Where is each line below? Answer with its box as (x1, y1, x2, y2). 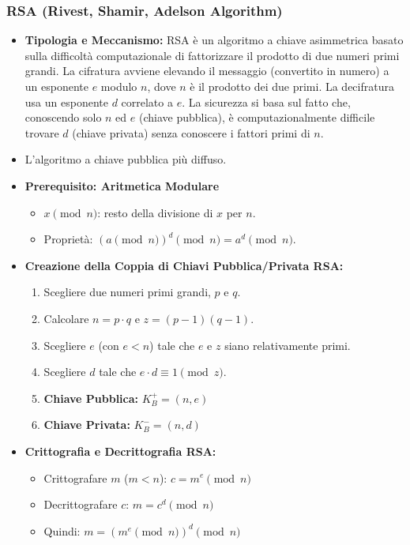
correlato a (121, 93, 173, 110)
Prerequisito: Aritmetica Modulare (24, 177, 220, 194)
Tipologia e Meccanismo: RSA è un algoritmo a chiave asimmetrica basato (24, 32, 404, 48)
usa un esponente (24, 93, 108, 110)
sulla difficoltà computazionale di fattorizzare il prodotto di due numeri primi (24, 47, 400, 63)
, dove (147, 78, 176, 94)
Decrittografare (43, 496, 118, 513)
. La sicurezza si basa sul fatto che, (182, 93, 351, 110)
